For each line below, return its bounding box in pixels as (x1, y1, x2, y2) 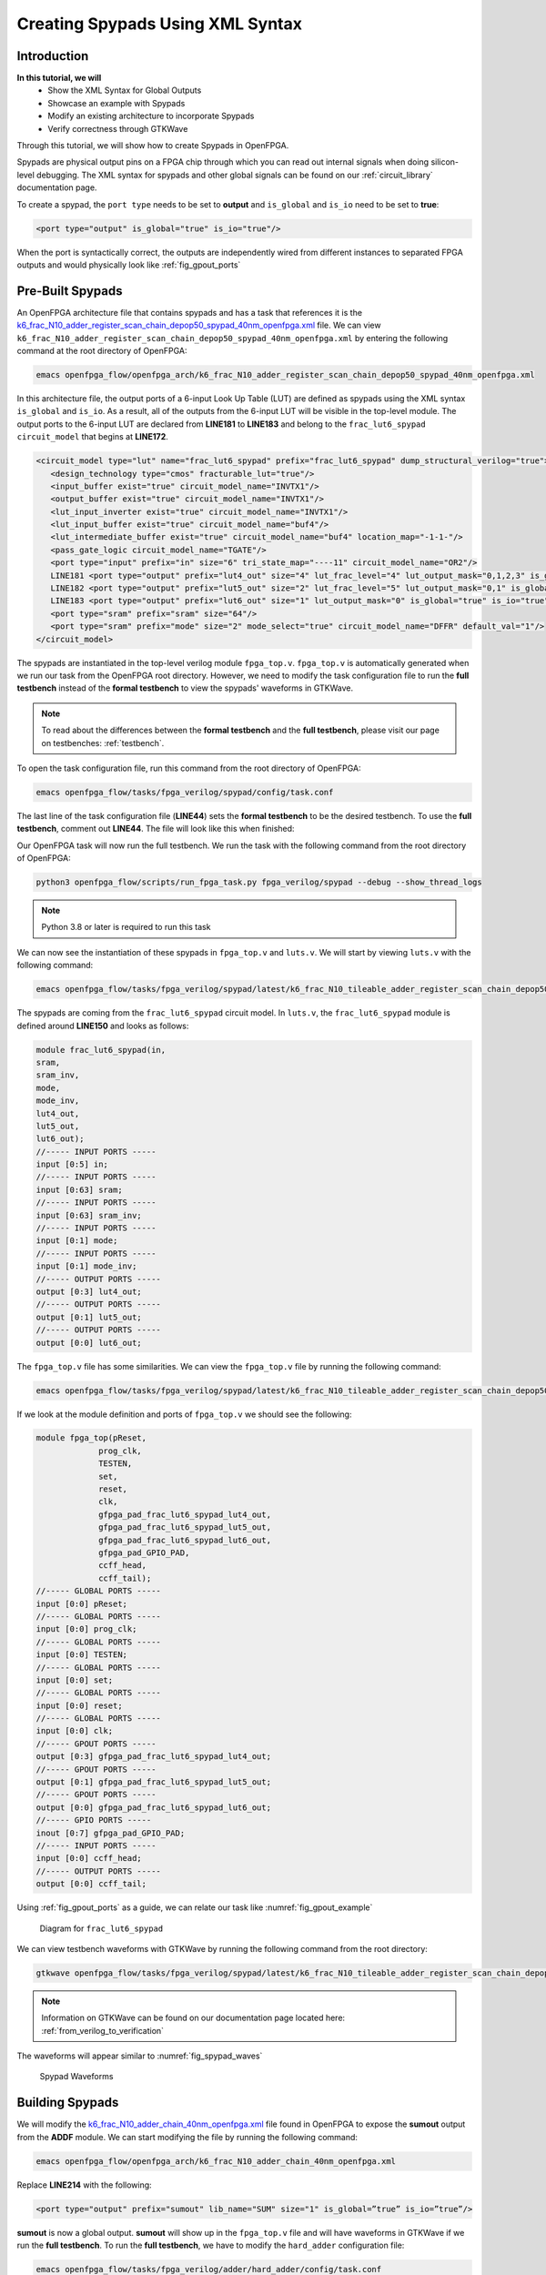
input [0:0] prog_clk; (35, 1624, 137, 1634)
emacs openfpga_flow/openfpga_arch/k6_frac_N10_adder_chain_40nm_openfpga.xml (35, 2156, 396, 2166)
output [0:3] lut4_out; (35, 1286, 143, 1297)
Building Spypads (16, 2095, 119, 2110)
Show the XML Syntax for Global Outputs (47, 85, 202, 96)
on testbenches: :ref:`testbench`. (41, 737, 165, 748)
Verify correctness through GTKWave (47, 123, 188, 134)
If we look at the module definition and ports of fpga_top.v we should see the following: (16, 1409, 352, 1420)
